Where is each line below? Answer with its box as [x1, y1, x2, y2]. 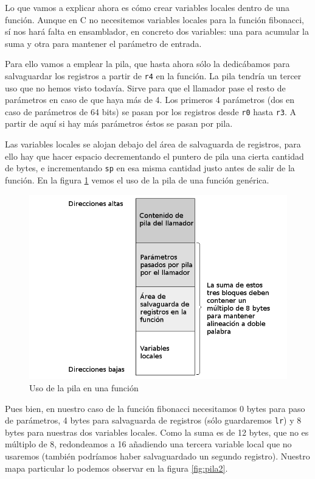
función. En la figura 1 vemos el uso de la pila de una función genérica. [5, 173, 269, 186]
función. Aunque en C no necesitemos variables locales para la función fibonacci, [5, 13, 304, 26]
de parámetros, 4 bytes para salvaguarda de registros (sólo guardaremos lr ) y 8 [5, 414, 302, 427]
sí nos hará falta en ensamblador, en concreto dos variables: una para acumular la [5, 25, 309, 38]
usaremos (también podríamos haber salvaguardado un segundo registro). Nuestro [5, 449, 310, 462]
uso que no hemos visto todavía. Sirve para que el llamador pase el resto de [5, 81, 286, 94]
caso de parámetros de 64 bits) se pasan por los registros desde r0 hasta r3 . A [5, 105, 297, 118]
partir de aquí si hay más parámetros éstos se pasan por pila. [5, 117, 233, 130]
